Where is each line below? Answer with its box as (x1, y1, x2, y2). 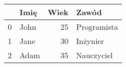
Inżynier (76, 35, 105, 46)
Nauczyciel (76, 49, 113, 61)
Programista (76, 21, 118, 32)
